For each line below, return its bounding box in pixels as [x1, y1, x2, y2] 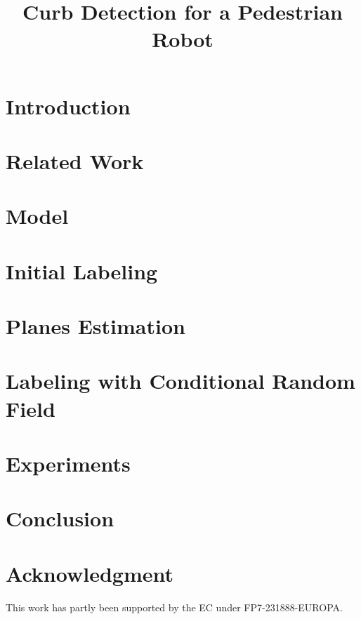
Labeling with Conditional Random [6, 366, 355, 395]
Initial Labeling [6, 256, 158, 285]
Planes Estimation [6, 312, 185, 340]
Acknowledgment [6, 559, 173, 587]
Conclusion [6, 504, 114, 533]
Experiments [6, 449, 131, 477]
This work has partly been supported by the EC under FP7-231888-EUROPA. [6, 599, 343, 614]
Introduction [6, 91, 131, 120]
